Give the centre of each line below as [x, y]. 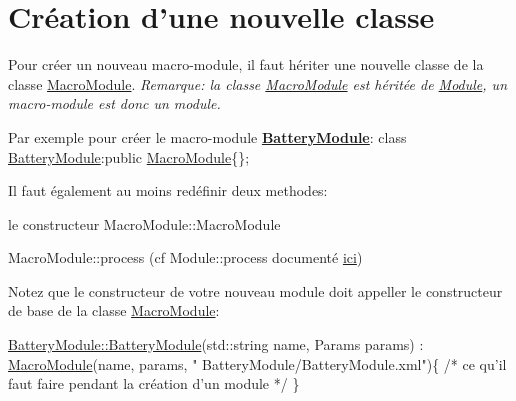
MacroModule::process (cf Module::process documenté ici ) [185, 257]
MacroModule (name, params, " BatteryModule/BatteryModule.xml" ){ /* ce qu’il [257, 363]
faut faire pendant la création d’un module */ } [154, 383]
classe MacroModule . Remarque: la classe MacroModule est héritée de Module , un [258, 83]
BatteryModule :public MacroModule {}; [129, 156]
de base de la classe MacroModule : [114, 310]
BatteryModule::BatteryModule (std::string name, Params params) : [216, 344]
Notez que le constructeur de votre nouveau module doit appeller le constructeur [255, 290]
